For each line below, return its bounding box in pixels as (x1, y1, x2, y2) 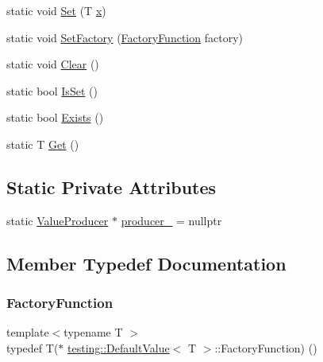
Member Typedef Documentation (6, 251, 286, 275)
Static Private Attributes (6, 174, 217, 199)
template (6, 324, 49, 341)
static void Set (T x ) (6, 2, 106, 18)
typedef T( (6, 339, 59, 356)
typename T (63, 324, 123, 341)
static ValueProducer (6, 212, 109, 228)
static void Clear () (6, 56, 99, 72)
